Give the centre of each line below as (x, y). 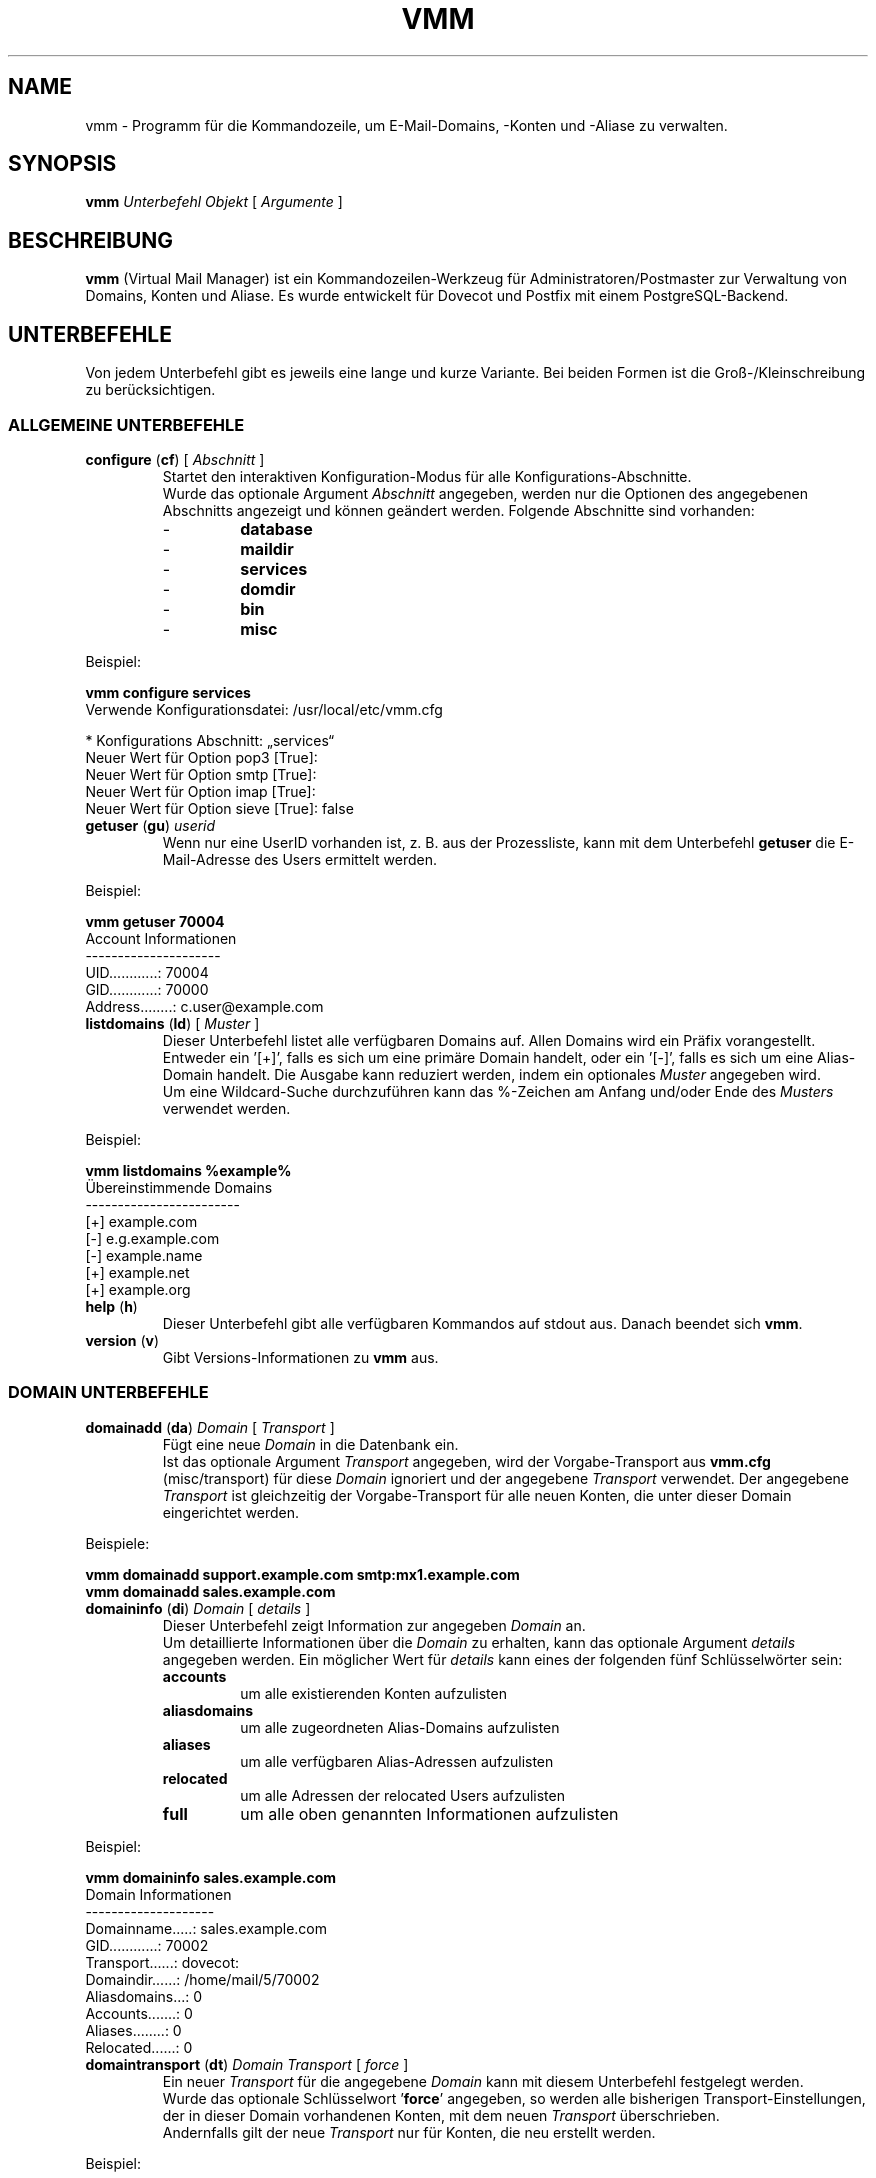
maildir (267, 548)
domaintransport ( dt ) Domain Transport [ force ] (247, 2064)
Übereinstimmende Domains (179, 1187)
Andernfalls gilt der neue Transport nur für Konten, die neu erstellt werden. (409, 2132)
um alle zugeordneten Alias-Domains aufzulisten (400, 1727)
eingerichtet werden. (231, 1512)
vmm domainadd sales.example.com (210, 1591)
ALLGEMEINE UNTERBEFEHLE (126, 424)
